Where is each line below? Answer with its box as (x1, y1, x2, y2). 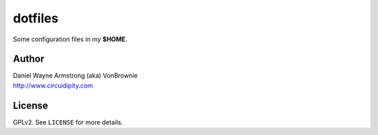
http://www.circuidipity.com (13, 81, 94, 90)
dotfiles (13, 10, 59, 26)
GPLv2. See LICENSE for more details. (13, 118, 123, 126)
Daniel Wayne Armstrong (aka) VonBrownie (13, 71, 138, 80)
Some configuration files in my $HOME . (13, 35, 127, 43)
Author (13, 53, 45, 65)
